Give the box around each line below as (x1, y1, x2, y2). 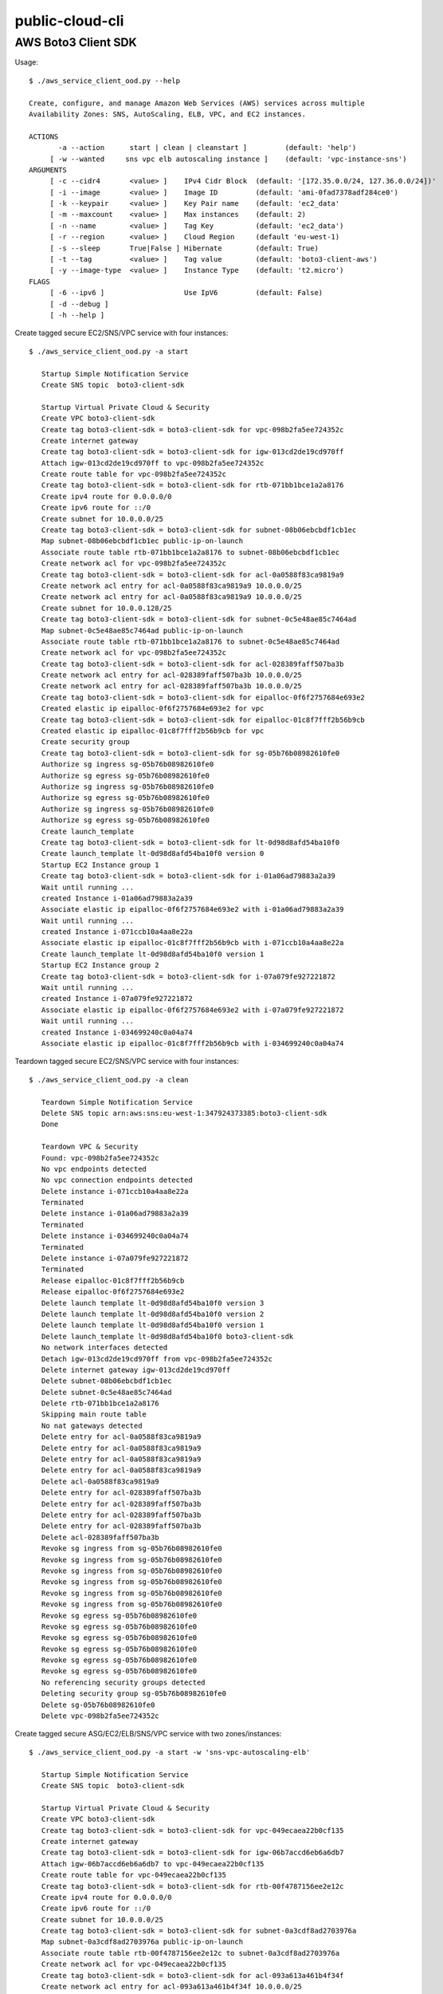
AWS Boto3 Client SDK (14, 35, 137, 49)
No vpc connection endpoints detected (41, 1176, 193, 1184)
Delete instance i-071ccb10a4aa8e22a (41, 1187, 189, 1196)
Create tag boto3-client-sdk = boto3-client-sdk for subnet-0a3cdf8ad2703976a (41, 1926, 357, 1936)
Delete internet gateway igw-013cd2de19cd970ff (41, 1365, 231, 1374)
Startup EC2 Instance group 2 (41, 961, 159, 970)
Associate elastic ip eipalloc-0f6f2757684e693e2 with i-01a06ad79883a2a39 (41, 905, 344, 914)
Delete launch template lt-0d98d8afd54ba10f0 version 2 (41, 1309, 265, 1318)
